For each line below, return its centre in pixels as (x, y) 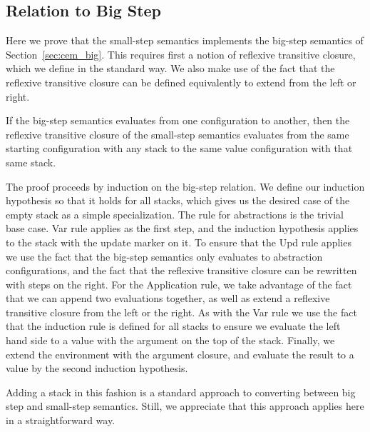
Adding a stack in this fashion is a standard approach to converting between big (181, 392)
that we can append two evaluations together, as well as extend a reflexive (168, 298)
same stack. (31, 162)
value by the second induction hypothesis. (97, 368)
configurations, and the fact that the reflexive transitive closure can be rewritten (181, 270)
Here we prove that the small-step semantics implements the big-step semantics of (185, 40)
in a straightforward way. (61, 420)
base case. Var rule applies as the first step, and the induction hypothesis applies (182, 228)
